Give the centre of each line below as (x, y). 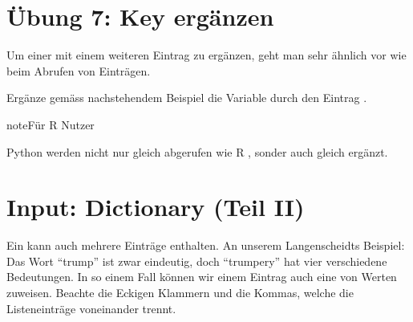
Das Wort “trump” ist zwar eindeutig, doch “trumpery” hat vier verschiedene (197, 261)
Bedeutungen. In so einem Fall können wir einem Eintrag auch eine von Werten (202, 277)
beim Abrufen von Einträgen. (79, 70)
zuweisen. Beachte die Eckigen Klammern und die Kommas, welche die (180, 292)
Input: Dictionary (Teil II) (156, 207)
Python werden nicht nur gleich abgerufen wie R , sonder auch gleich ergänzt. (197, 151)
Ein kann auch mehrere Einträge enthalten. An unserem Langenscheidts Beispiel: (206, 245)
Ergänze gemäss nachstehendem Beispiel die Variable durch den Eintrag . (187, 98)
